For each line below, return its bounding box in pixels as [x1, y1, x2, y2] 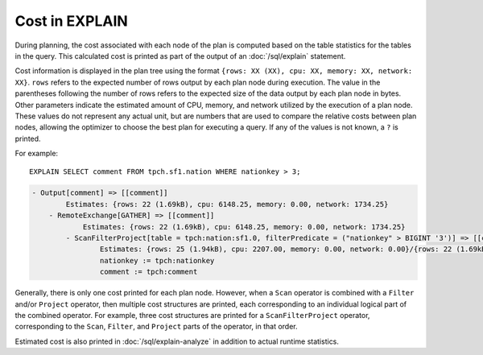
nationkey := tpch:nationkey [99, 256, 215, 265]
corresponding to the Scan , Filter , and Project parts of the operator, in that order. [14, 322, 298, 332]
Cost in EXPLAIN [14, 12, 128, 30]
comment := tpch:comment [99, 267, 198, 277]
